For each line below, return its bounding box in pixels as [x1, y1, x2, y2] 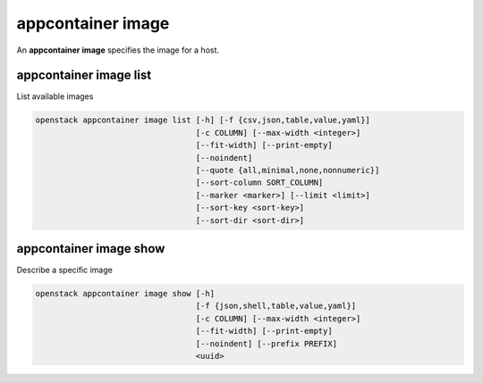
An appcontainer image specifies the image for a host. [16, 45, 219, 55]
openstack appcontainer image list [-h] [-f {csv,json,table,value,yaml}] [35, 115, 371, 125]
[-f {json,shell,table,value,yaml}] [195, 301, 357, 312]
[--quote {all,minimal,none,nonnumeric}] [195, 165, 380, 175]
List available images [16, 91, 94, 102]
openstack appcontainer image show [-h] [35, 288, 215, 299]
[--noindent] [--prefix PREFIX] [195, 338, 338, 348]
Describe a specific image [16, 264, 114, 276]
